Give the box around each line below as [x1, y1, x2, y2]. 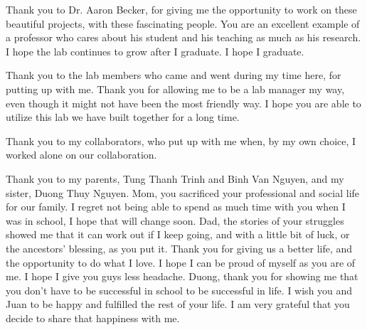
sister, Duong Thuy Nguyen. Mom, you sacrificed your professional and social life [6, 185, 360, 200]
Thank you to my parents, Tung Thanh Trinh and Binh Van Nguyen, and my [6, 171, 344, 186]
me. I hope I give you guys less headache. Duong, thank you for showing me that [6, 269, 358, 284]
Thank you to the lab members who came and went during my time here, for [6, 68, 341, 82]
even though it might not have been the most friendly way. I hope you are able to [6, 95, 361, 110]
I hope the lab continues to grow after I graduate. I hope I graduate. [6, 43, 304, 58]
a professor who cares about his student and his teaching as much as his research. [6, 30, 361, 45]
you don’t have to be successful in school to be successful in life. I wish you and [6, 282, 353, 297]
